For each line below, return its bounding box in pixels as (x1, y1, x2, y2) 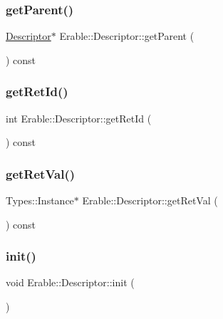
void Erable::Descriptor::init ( (6, 275, 135, 290)
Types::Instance (6, 193, 74, 208)
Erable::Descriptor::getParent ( (59, 28, 195, 43)
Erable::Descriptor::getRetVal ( (82, 193, 218, 208)
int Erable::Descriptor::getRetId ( (6, 110, 152, 125)
